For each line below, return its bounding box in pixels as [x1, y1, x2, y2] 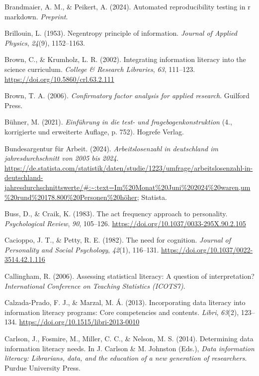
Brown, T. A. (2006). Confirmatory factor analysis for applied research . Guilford [4, 90, 250, 101]
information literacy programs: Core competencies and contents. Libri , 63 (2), [4, 307, 239, 317]
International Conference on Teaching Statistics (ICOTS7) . [4, 280, 185, 291]
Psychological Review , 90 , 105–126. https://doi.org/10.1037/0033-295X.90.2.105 [4, 218, 246, 228]
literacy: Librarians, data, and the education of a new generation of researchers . [4, 353, 247, 363]
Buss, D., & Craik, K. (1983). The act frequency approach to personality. [4, 208, 228, 219]
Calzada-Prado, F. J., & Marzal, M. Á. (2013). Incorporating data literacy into [4, 297, 246, 308]
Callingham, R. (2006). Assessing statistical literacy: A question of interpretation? [4, 271, 255, 281]
